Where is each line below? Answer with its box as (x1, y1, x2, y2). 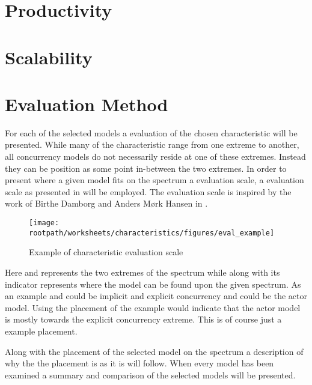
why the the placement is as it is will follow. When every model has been (5, 357, 274, 369)
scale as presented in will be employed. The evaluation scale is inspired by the (5, 185, 292, 198)
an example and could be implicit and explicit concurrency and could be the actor (5, 290, 307, 302)
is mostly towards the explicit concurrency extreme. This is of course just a (5, 313, 282, 326)
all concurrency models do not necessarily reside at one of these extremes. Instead (5, 150, 306, 163)
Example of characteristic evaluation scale (29, 246, 183, 258)
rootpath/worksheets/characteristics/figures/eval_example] (29, 228, 275, 237)
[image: (29, 219, 60, 228)
